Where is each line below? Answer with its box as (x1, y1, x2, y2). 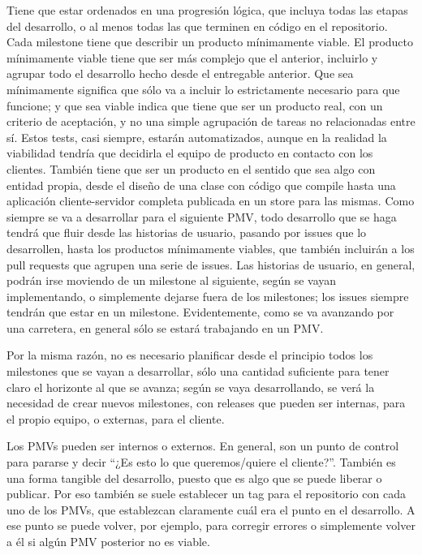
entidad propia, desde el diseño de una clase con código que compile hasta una (6, 176, 396, 193)
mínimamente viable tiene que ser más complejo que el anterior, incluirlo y (6, 49, 378, 66)
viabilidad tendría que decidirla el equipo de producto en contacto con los (6, 144, 373, 161)
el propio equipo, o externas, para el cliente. (6, 410, 225, 427)
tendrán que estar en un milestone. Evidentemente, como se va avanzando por (6, 303, 394, 321)
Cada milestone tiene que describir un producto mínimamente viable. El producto (6, 33, 414, 50)
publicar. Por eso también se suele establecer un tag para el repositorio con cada (6, 485, 406, 502)
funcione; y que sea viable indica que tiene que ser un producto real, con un (6, 97, 383, 114)
